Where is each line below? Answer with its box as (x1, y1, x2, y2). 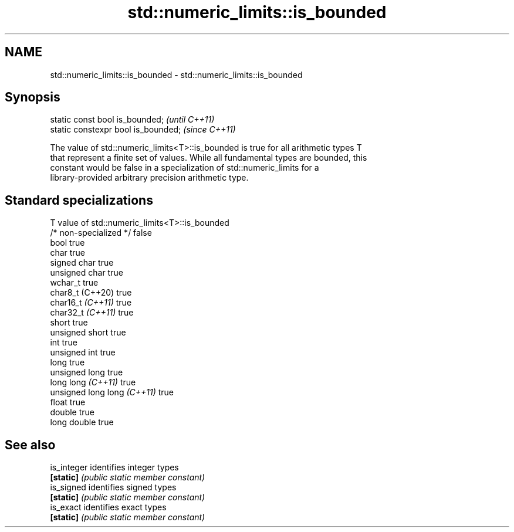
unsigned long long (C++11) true (50, 387, 174, 398)
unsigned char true (50, 267, 123, 278)
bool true (50, 238, 85, 248)
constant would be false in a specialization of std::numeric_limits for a (50, 162, 319, 173)
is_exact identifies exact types (50, 502, 167, 513)
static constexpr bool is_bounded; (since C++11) (50, 124, 236, 135)
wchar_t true (50, 277, 99, 288)
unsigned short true (50, 327, 126, 338)
